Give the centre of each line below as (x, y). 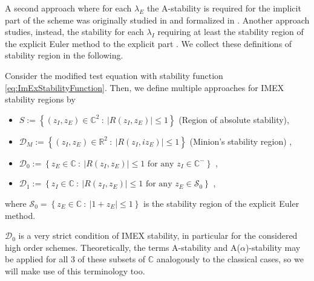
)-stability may (273, 247)
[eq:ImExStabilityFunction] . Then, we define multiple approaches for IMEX (145, 87)
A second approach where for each (68, 8)
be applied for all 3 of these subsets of (75, 259)
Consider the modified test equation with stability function (114, 75)
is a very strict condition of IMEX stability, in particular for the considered (158, 235)
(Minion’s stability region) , (241, 141)
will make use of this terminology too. (75, 270)
